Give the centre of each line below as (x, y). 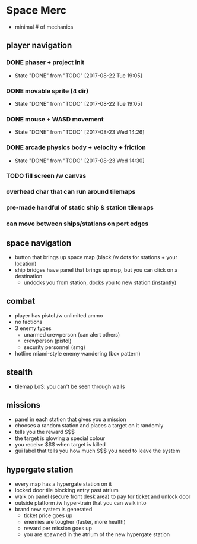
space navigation (39, 243)
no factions (28, 322)
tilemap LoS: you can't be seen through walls (70, 386)
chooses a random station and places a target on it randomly (89, 426)
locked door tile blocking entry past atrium (66, 490)
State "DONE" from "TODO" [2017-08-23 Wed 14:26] (80, 132)
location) (26, 264)
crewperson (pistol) (47, 341)
